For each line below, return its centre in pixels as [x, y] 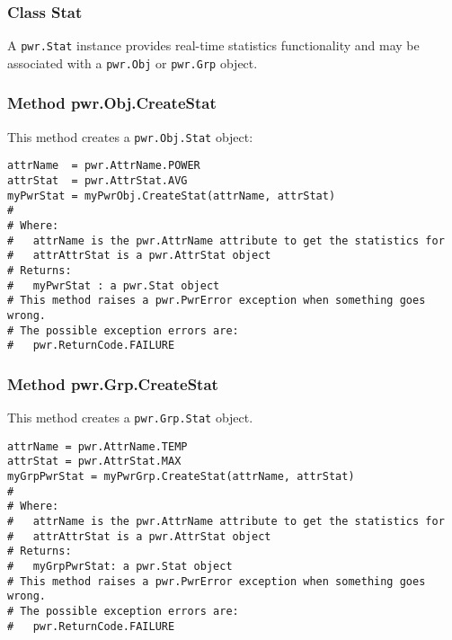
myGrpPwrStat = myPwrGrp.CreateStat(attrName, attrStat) [181, 477]
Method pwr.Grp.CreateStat [113, 383]
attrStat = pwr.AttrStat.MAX [94, 462]
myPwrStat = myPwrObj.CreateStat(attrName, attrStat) [172, 196]
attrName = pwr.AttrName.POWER [104, 166]
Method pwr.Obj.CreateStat [112, 103]
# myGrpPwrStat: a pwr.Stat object [120, 567]
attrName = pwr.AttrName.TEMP [97, 446]
